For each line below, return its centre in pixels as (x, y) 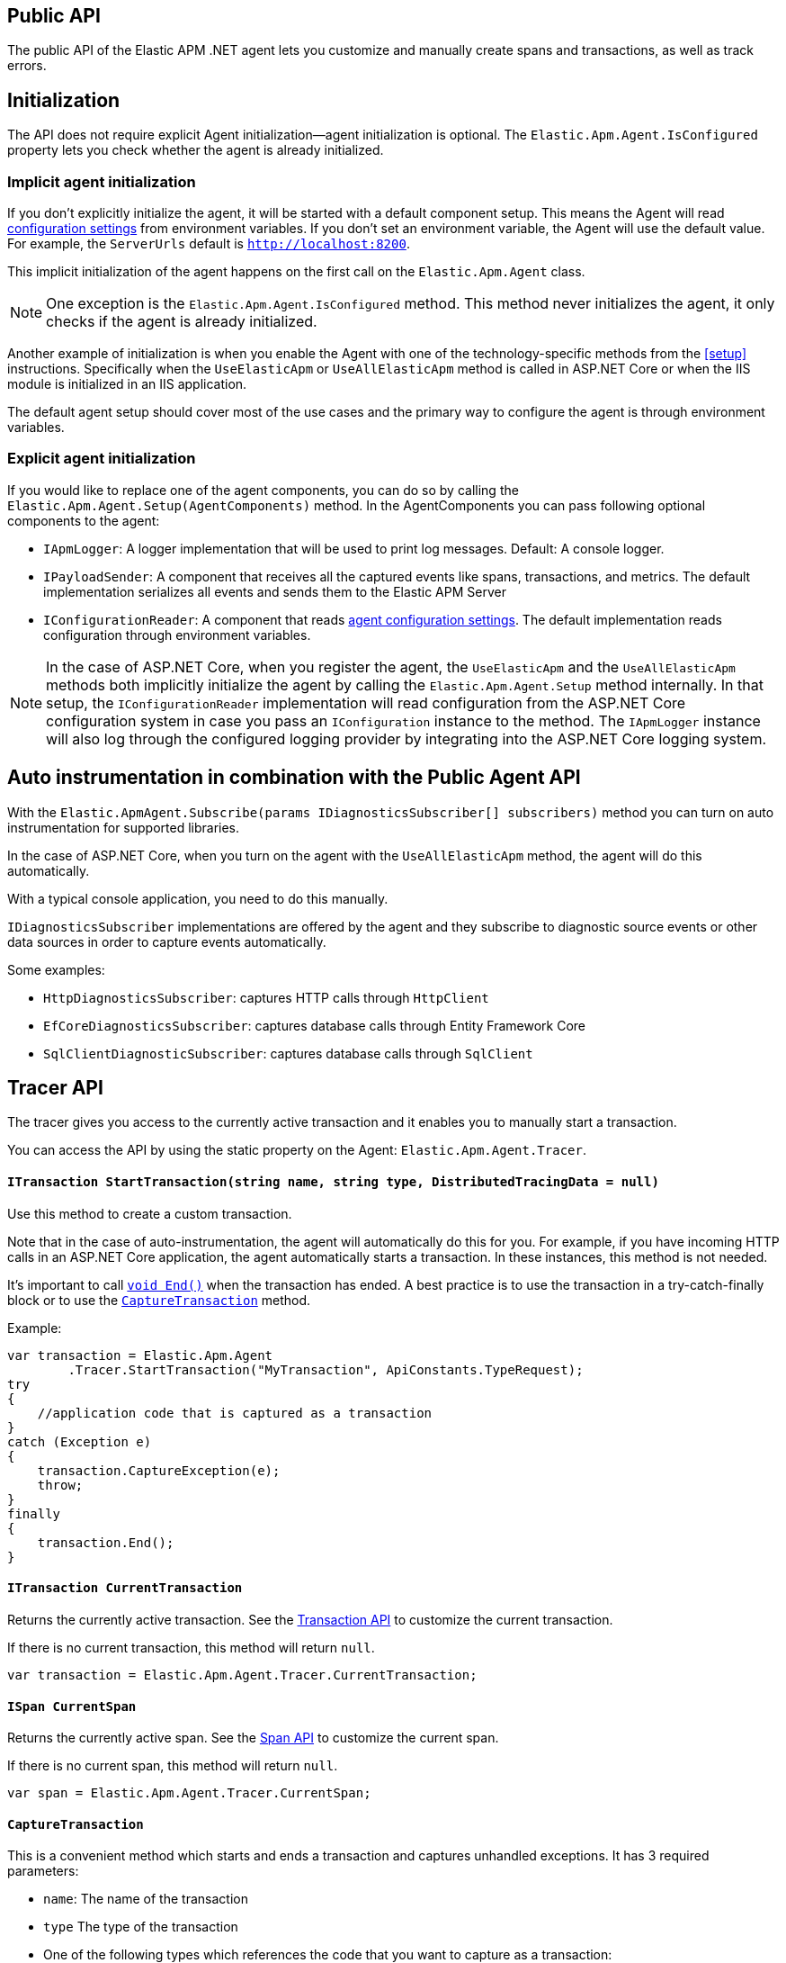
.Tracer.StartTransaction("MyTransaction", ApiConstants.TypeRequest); (326, 1369)
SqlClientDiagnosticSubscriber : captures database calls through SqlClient (288, 1053)
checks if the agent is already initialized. (182, 322)
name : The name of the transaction (146, 1899)
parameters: (43, 1871)
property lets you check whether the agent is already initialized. (196, 150)
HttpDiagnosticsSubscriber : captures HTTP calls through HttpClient (266, 997)
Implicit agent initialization (102, 181)
